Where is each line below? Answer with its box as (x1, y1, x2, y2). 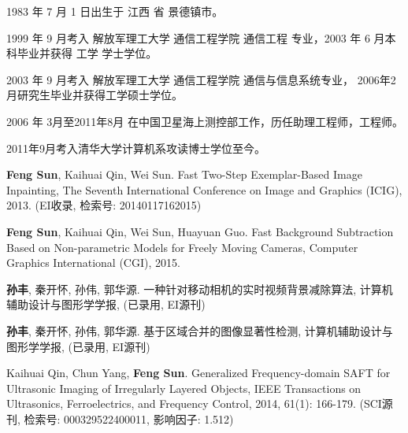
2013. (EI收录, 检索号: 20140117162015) (6, 197, 202, 213)
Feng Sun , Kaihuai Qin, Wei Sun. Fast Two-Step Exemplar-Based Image (6, 166, 362, 183)
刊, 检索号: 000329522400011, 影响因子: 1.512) (6, 410, 234, 427)
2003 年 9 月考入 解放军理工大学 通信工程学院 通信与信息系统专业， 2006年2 (6, 71, 396, 87)
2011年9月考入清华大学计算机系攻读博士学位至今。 (6, 139, 265, 156)
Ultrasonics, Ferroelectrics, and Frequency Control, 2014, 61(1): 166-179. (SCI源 (6, 395, 393, 412)
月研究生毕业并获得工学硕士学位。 (6, 87, 183, 103)
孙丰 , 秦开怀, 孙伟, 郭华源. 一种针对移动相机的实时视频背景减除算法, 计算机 (6, 280, 393, 297)
